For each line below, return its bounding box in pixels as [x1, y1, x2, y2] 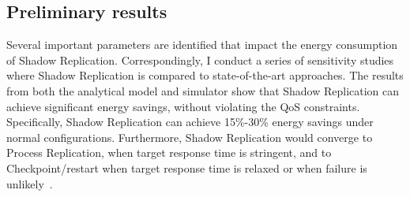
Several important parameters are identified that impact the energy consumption [6, 36, 398, 53]
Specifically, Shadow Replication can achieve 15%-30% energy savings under [6, 113, 374, 130]
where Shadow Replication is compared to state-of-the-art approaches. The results [6, 67, 404, 84]
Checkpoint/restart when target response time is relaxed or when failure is [6, 159, 367, 176]
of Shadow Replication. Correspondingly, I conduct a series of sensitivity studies [6, 51, 394, 68]
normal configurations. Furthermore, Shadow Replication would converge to [6, 128, 373, 145]
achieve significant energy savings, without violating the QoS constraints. [6, 98, 360, 114]
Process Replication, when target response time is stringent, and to [6, 144, 332, 161]
